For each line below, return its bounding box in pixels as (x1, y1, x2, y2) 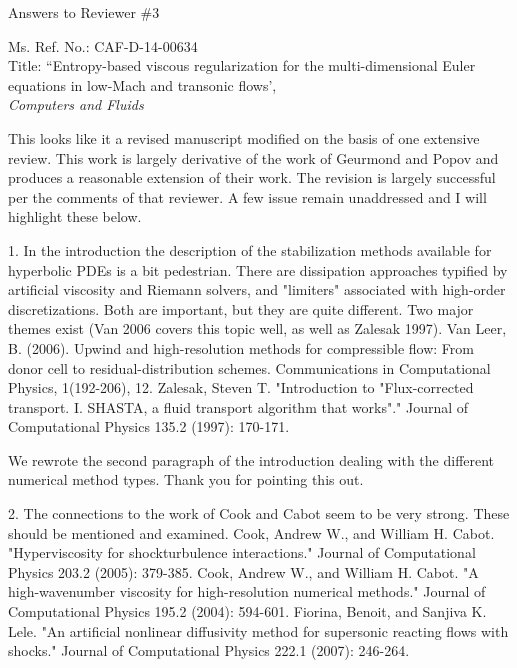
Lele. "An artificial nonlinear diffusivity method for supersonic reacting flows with (8, 620, 509, 641)
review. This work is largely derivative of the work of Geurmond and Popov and (8, 147, 499, 168)
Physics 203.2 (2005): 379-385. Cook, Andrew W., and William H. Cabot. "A (8, 561, 479, 582)
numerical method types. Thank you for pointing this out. (8, 469, 364, 490)
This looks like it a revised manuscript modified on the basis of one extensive (8, 127, 480, 148)
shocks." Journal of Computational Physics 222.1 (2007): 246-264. (8, 640, 410, 661)
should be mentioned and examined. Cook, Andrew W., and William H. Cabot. (8, 522, 495, 543)
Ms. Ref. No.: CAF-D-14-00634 (8, 35, 198, 56)
